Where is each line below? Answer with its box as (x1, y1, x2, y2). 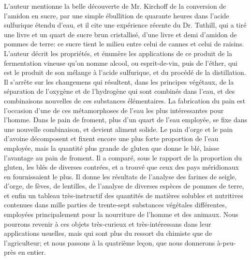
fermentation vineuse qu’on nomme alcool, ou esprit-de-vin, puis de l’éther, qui (4, 58, 237, 68)
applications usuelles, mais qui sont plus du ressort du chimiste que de (4, 228, 212, 238)
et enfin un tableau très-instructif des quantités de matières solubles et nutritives (4, 190, 243, 200)
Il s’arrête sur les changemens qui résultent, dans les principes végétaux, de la (4, 76, 234, 87)
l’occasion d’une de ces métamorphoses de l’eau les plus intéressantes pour (4, 105, 224, 115)
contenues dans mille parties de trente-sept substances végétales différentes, (4, 200, 227, 210)
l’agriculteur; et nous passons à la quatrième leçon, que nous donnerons (4, 237, 215, 247)
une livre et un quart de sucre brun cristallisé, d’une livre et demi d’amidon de (4, 29, 237, 39)
